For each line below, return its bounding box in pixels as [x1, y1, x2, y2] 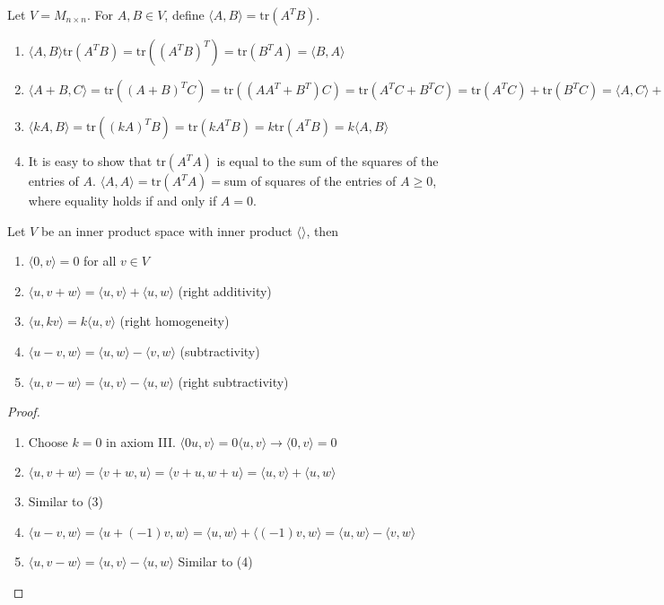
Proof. [7, 402, 40, 421]
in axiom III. [106, 432, 176, 451]
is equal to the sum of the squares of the [216, 152, 439, 170]
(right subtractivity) [178, 372, 289, 390]
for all [83, 251, 117, 270]
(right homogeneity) [119, 311, 230, 330]
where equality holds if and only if [28, 191, 217, 209]
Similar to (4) [178, 551, 253, 570]
